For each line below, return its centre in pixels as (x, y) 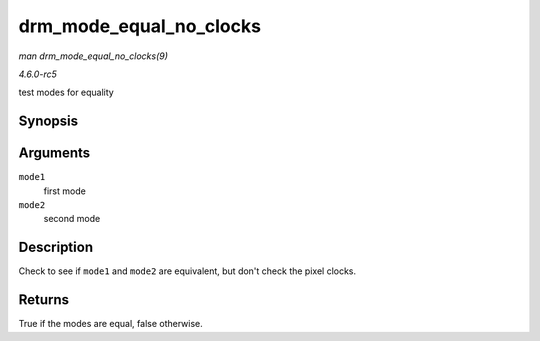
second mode (72, 219)
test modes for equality (66, 92)
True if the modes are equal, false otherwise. (111, 324)
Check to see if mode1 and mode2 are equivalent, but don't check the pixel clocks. (187, 271)
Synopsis (48, 121)
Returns (44, 300)
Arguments (54, 153)
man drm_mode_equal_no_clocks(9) (93, 56)
